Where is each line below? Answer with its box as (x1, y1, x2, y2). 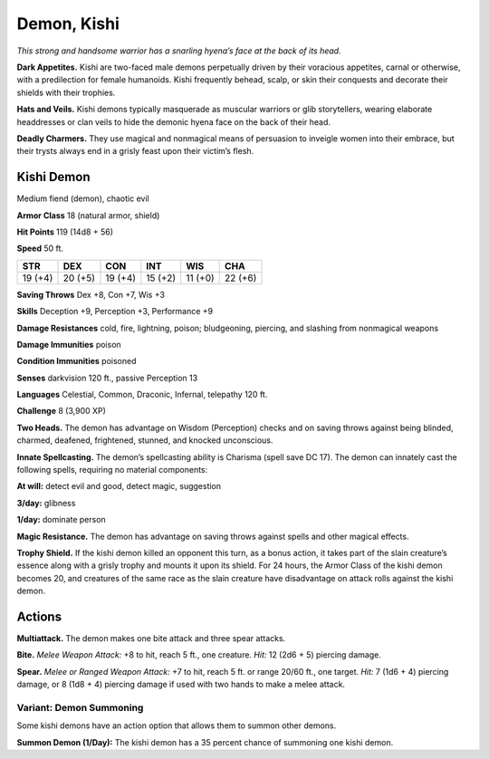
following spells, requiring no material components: (16, 465, 208, 476)
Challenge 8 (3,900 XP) (16, 406, 106, 417)
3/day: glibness (16, 497, 76, 508)
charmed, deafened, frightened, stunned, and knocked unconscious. (16, 435, 273, 446)
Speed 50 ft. (16, 243, 63, 254)
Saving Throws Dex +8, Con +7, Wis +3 (16, 289, 165, 300)
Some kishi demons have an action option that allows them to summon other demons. (16, 720, 337, 731)
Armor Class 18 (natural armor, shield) (16, 209, 160, 221)
